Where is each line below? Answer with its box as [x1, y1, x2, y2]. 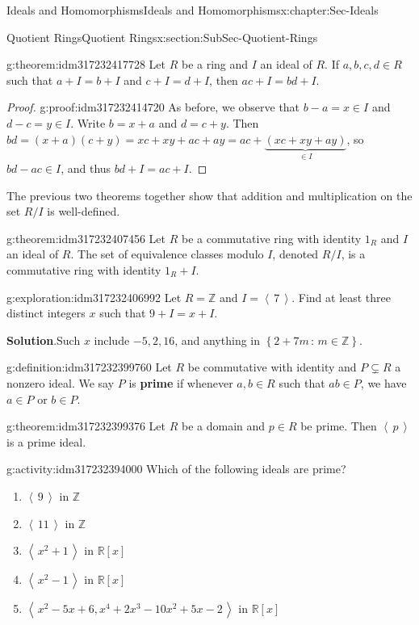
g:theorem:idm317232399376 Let [6, 417, 166, 434]
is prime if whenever [128, 374, 233, 391]
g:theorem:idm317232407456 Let [6, 229, 166, 246]
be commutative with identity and [187, 359, 357, 375]
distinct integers [6, 304, 86, 321]
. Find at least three [291, 288, 392, 305]
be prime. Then [300, 417, 377, 434]
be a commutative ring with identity [181, 229, 362, 246]
